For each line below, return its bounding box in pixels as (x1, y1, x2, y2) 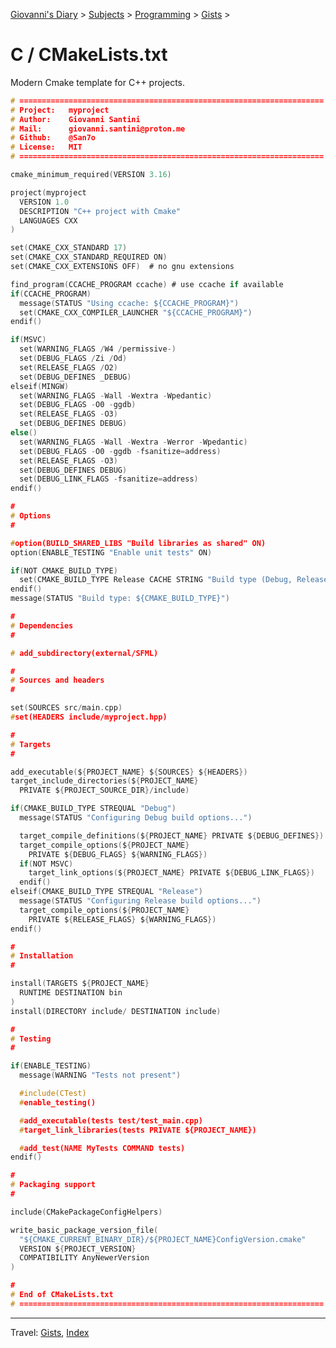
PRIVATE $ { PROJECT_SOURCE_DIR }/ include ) (19, 785, 190, 796)
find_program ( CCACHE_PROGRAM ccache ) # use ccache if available (10, 279, 284, 289)
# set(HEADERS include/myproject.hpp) (10, 712, 168, 723)
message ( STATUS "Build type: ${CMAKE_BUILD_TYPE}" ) (10, 594, 230, 604)
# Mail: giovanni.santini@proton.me (10, 124, 186, 134)
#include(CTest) (19, 1089, 87, 1099)
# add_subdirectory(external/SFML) (10, 648, 159, 658)
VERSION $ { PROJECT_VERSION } (19, 1244, 137, 1254)
